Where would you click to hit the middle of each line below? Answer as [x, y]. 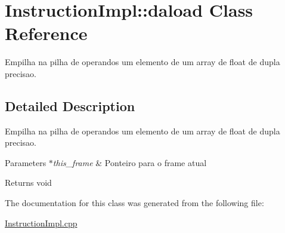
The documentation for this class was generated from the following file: [134, 203]
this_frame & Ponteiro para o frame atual [130, 162]
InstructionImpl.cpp [41, 223]
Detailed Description [70, 105]
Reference [46, 33]
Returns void [28, 183]
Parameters [26, 162]
